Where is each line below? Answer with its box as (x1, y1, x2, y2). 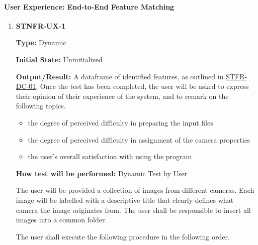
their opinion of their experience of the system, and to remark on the (16, 90, 229, 101)
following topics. (16, 100, 66, 111)
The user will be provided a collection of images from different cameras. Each (16, 185, 254, 195)
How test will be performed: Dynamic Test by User (16, 168, 188, 178)
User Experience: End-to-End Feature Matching (4, 1, 175, 12)
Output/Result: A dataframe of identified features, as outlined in (16, 71, 224, 81)
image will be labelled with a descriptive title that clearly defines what (16, 194, 234, 205)
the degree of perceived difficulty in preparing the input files (28, 117, 213, 128)
